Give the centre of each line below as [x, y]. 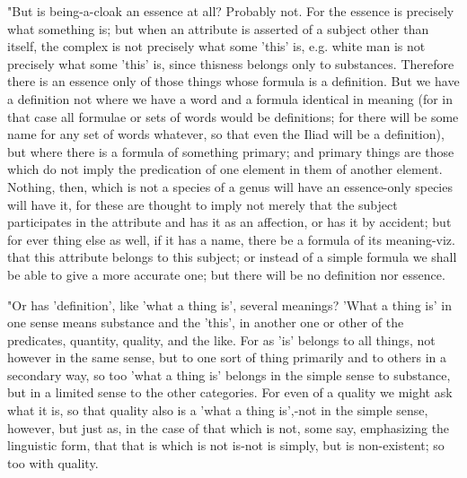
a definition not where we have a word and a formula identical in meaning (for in [230, 98]
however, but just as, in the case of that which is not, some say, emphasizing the [229, 427]
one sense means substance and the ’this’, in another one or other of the [206, 322]
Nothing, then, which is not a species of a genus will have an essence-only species [230, 186]
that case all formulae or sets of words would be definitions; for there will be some [233, 116]
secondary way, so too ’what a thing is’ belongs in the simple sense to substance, [229, 374]
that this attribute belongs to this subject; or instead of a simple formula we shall [232, 257]
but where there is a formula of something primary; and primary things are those [231, 151]
